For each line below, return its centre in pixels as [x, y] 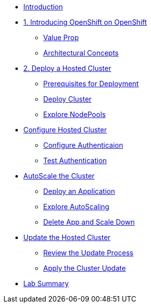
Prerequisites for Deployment [91, 84]
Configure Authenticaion [83, 145]
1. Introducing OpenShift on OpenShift [85, 22]
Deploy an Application [79, 191]
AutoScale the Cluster [59, 176]
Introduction [43, 7]
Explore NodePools [75, 114]
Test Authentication [75, 160]
